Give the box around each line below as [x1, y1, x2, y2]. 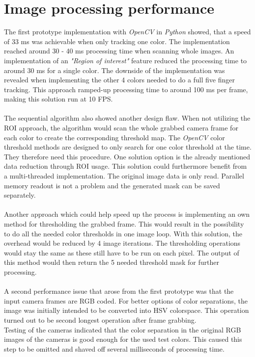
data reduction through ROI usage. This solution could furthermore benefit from [4, 161, 247, 171]
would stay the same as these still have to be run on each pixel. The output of [4, 247, 239, 257]
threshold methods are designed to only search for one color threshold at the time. [4, 142, 252, 152]
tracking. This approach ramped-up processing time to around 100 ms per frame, [4, 84, 248, 94]
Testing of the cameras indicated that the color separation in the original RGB [4, 324, 241, 334]
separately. [4, 190, 36, 200]
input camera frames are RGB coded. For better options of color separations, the [4, 295, 248, 306]
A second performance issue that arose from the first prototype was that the [4, 286, 234, 296]
